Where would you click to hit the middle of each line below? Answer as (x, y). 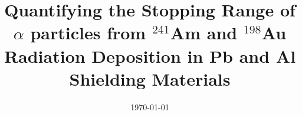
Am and (204, 33)
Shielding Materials (150, 78)
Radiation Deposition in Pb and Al (150, 55)
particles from (88, 33)
